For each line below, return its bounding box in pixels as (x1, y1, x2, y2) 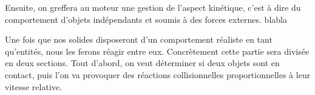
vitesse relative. (5, 80, 62, 93)
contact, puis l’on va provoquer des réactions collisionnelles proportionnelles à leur (5, 68, 311, 81)
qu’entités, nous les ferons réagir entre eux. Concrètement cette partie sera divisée (5, 44, 310, 57)
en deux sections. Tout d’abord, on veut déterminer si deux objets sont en (5, 57, 280, 69)
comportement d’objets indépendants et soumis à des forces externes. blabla (5, 13, 287, 25)
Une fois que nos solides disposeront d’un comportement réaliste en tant (5, 33, 273, 46)
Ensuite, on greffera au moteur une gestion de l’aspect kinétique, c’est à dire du (5, 1, 301, 13)
